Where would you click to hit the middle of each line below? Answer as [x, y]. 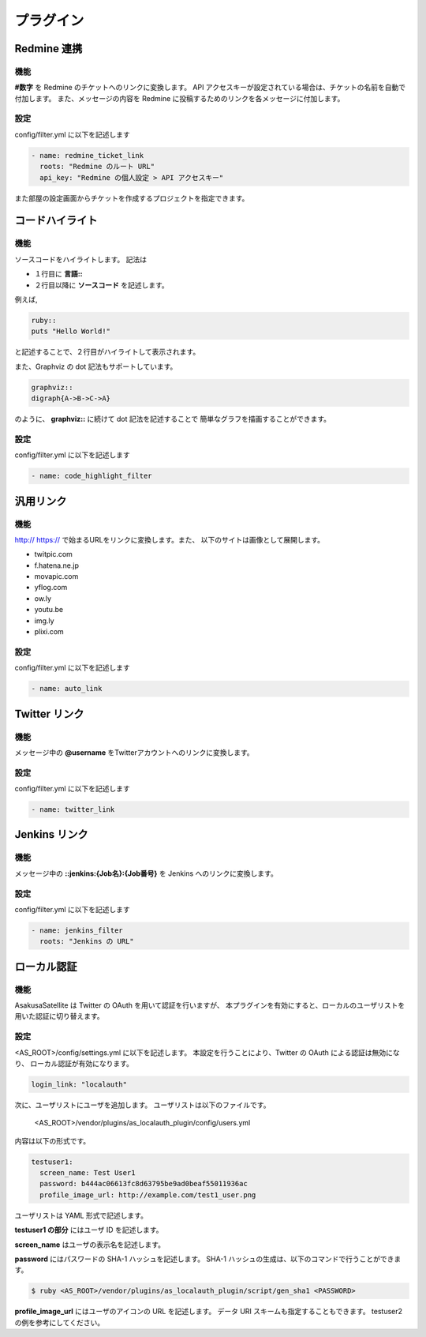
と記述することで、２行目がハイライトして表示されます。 [107, 352]
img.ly [44, 621]
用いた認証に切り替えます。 [59, 1016]
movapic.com [56, 576]
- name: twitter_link [73, 810]
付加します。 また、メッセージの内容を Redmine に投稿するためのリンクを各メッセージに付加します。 [179, 98]
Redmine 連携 [49, 49]
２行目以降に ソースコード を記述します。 [101, 285]
